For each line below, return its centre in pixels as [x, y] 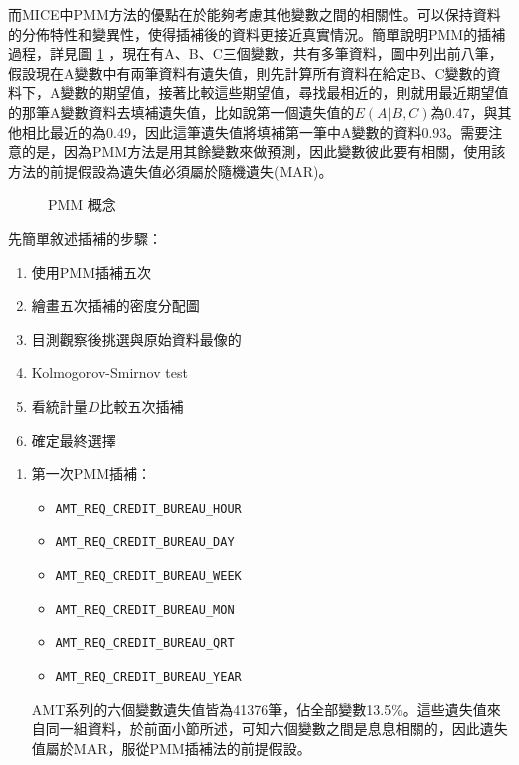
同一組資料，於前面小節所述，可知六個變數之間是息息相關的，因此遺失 [276, 728]
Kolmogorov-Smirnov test [109, 372]
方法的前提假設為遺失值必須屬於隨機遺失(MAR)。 [170, 170]
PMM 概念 [82, 204]
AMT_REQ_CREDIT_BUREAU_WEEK [148, 576]
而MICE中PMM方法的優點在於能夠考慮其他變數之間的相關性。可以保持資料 [254, 14]
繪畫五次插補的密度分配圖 [115, 305]
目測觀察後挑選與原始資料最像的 [136, 338]
